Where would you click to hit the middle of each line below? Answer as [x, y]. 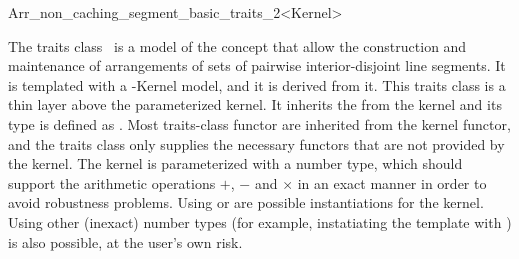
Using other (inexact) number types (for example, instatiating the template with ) [260, 221]
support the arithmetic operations [112, 182]
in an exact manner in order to [392, 182]
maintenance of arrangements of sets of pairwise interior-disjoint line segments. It [257, 65]
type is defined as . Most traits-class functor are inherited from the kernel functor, [259, 123]
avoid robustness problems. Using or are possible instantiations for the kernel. [246, 202]
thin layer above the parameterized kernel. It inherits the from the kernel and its [255, 104]
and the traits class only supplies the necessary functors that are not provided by [256, 143]
